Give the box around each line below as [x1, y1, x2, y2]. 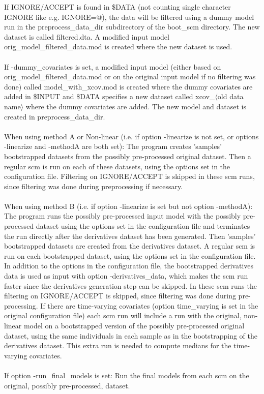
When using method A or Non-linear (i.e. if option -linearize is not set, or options [4, 131, 259, 141]
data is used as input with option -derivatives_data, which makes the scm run [4, 270, 248, 281]
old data [217, 91, 244, 102]
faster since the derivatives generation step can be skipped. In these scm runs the [4, 280, 257, 291]
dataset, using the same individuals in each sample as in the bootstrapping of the [4, 330, 257, 341]
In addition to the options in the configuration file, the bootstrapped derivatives [4, 260, 254, 271]
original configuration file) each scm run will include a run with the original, [4, 310, 242, 321]
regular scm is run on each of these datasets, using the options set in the [4, 161, 230, 171]
